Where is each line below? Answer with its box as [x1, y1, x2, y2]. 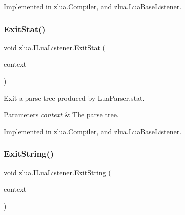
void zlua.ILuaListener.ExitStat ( [4, 42, 105, 52]
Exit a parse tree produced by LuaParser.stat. [4, 92, 145, 103]
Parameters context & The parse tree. [4, 109, 119, 120]
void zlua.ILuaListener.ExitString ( [4, 167, 111, 177]
